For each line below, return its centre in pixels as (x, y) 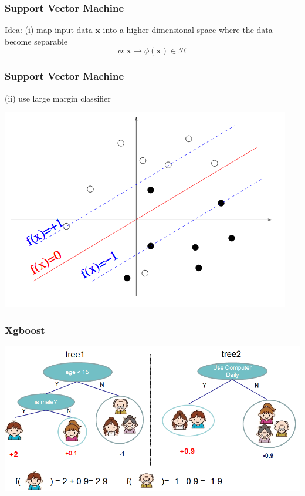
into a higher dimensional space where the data (188, 30)
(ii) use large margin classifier (58, 98)
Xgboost (25, 330)
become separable (36, 41)
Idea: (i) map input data (49, 30)
